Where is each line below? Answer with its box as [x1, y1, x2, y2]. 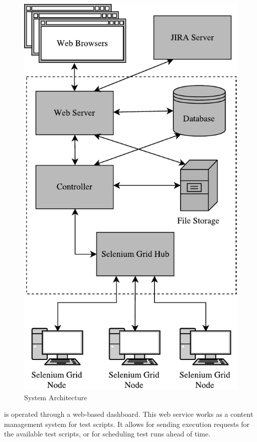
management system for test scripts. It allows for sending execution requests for [4, 418, 250, 429]
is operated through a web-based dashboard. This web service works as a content [4, 409, 253, 419]
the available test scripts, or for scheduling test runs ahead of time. [4, 428, 211, 439]
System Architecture [24, 392, 87, 402]
